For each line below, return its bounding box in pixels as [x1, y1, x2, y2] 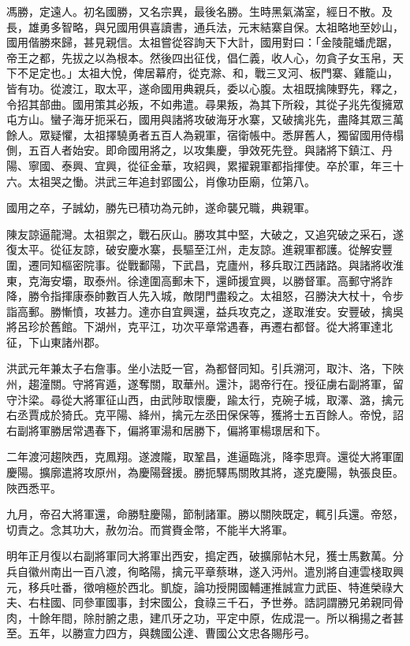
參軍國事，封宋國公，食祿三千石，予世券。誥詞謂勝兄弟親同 [83, 594, 393, 611]
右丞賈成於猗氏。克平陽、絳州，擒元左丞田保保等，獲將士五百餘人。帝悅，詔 [6, 407, 404, 423]
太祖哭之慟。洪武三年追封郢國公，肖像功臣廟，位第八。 [28, 173, 315, 189]
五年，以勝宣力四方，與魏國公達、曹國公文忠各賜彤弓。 [28, 625, 315, 641]
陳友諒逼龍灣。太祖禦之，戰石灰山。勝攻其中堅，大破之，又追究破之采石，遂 [6, 225, 404, 242]
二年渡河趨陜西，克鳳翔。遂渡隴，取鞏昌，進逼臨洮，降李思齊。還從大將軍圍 [6, 448, 404, 465]
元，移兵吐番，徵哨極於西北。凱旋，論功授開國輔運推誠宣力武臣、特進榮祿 [6, 578, 393, 595]
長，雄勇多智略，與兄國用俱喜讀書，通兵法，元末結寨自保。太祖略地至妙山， [6, 18, 404, 35]
